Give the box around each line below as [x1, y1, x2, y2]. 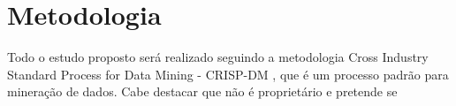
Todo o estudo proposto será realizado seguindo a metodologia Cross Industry [7, 48, 429, 66]
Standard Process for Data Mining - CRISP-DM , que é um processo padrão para [7, 64, 449, 83]
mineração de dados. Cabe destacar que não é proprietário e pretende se [7, 82, 398, 101]
